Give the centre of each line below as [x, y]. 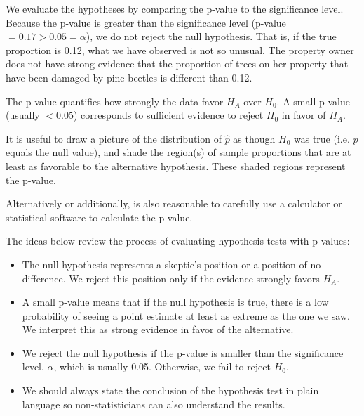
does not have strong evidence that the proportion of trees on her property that [177, 64]
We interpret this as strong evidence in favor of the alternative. [158, 329]
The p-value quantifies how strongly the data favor [115, 101]
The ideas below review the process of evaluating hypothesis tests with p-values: [178, 241]
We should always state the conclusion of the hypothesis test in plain [170, 390]
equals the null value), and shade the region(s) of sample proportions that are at [178, 152]
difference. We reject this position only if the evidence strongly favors [171, 278]
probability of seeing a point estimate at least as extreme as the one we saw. [186, 315]
